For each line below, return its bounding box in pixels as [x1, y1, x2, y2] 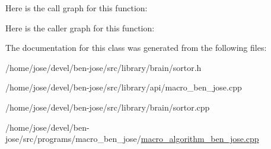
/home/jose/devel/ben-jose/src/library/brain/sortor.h [5, 61, 202, 73]
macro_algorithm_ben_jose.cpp [141, 132, 259, 145]
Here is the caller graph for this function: [5, 21, 155, 34]
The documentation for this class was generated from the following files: [5, 41, 267, 54]
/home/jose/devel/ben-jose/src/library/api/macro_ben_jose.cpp [5, 81, 242, 93]
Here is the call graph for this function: [5, 2, 148, 14]
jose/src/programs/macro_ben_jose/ [5, 132, 141, 145]
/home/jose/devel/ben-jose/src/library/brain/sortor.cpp [5, 101, 210, 113]
